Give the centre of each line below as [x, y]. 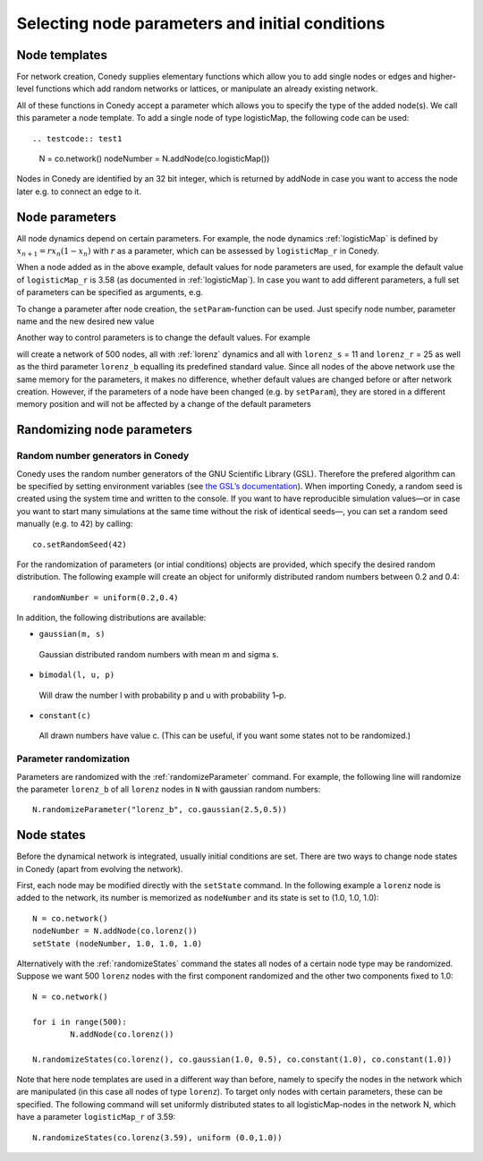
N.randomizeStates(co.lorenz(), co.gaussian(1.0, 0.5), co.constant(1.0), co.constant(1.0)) [242, 1059]
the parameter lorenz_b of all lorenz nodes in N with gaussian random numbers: [169, 789]
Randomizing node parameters [104, 430]
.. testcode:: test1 [77, 138]
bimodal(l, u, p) [77, 675]
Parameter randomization [73, 758]
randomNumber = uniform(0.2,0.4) [106, 597]
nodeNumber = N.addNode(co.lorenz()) [115, 931]
